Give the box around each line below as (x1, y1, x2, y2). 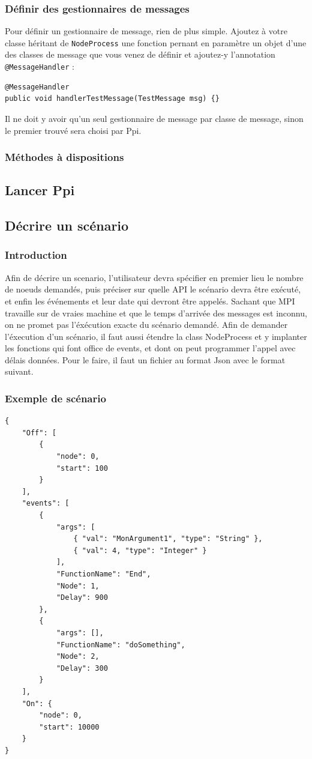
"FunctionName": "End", (56, 570, 151, 578)
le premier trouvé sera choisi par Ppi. (5, 124, 142, 136)
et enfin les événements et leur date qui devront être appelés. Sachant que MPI (5, 294, 295, 307)
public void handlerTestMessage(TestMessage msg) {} (5, 94, 220, 103)
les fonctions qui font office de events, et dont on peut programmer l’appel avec (5, 342, 296, 354)
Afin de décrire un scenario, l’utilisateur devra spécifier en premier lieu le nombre (5, 271, 304, 283)
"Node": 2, (56, 652, 100, 661)
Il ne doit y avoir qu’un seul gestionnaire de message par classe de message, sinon (5, 112, 304, 124)
